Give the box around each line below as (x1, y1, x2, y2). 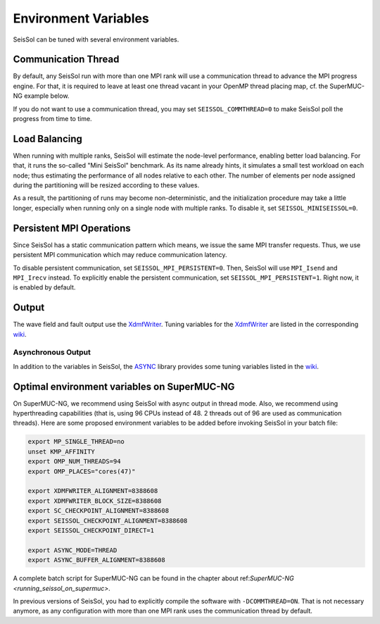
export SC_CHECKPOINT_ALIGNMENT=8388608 (27, 507, 169, 515)
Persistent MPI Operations (13, 222, 131, 234)
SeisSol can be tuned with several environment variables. (13, 35, 179, 44)
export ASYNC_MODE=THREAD (27, 546, 118, 554)
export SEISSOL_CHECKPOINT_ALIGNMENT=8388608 (27, 516, 188, 525)
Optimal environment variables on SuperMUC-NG (13, 380, 235, 392)
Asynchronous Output (13, 347, 91, 357)
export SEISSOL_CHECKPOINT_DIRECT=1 (27, 526, 155, 535)
